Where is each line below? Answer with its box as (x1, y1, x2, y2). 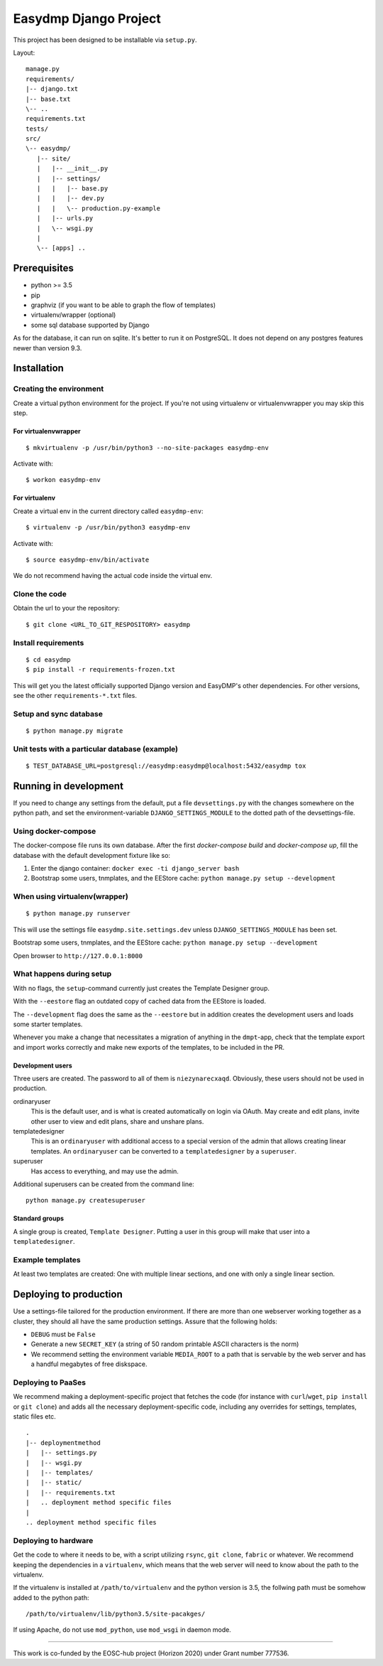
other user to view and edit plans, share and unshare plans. (30, 1117, 204, 1126)
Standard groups (13, 1214, 64, 1222)
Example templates (13, 1254, 81, 1264)
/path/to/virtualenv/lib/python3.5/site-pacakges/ (26, 1610, 206, 1618)
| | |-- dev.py (36, 194, 105, 203)
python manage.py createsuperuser (26, 1196, 145, 1205)
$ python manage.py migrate (26, 726, 123, 735)
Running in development (13, 780, 124, 792)
